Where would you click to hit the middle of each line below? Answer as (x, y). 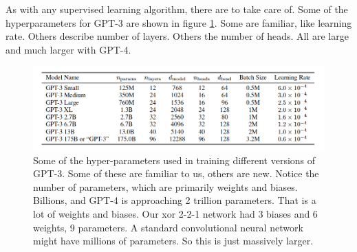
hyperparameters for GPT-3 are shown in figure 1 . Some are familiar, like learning (179, 22)
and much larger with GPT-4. (68, 49)
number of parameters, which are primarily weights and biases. (165, 186)
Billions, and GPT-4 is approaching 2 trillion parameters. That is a (175, 200)
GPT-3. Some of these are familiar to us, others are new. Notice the (176, 173)
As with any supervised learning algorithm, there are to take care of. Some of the (177, 9)
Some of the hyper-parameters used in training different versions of (174, 160)
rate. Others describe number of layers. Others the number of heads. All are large (177, 36)
